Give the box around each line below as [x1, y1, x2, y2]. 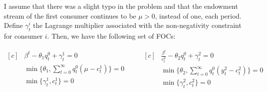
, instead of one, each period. [155, 10, 242, 21]
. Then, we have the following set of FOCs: [47, 30, 176, 41]
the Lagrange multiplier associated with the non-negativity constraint [33, 20, 242, 30]
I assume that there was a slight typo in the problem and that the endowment [4, 1, 238, 11]
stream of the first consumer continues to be [4, 10, 136, 21]
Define [4, 20, 23, 30]
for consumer [4, 30, 43, 41]
